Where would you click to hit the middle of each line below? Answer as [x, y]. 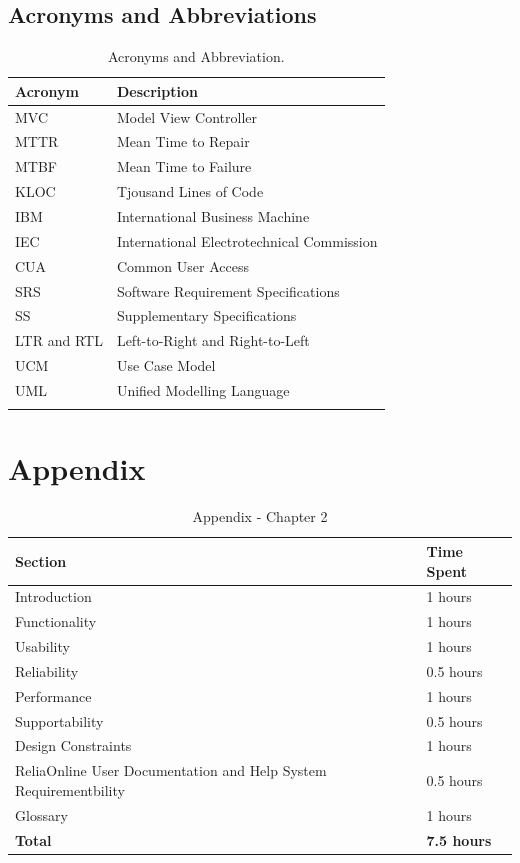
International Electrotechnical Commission [247, 240]
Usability [42, 646]
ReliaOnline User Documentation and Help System [171, 770]
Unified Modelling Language [203, 389]
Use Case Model [166, 365]
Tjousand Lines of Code [190, 191]
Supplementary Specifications [206, 315]
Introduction [53, 596]
